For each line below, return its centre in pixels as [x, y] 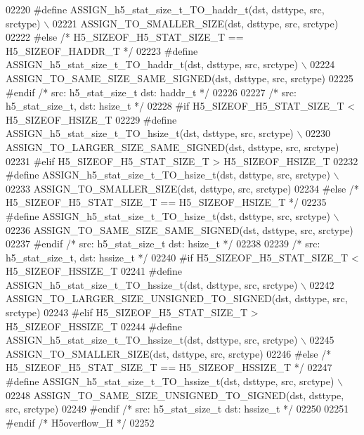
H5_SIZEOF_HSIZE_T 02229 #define [91, 119]
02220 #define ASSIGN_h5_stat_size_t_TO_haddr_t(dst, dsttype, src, [165, 9]
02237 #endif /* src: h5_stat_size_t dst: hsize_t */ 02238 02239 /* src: [163, 244]
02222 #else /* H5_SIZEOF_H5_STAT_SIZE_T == [125, 37]
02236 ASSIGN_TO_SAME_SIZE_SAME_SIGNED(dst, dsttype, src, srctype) [180, 229]
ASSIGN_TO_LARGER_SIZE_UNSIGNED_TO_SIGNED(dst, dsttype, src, [177, 298]
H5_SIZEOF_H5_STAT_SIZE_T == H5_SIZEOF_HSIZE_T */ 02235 [166, 202]
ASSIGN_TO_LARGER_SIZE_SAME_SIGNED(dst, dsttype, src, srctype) [173, 147]
